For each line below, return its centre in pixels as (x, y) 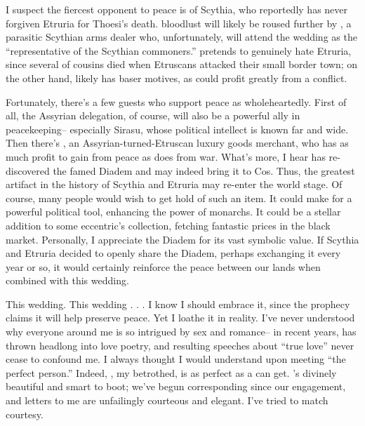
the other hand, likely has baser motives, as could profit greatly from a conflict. (177, 78)
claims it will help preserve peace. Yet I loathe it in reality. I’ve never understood (180, 318)
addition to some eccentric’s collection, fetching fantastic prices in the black (168, 225)
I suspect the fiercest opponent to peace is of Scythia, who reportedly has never (177, 9)
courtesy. (25, 414)
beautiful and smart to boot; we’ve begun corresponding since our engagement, (176, 386)
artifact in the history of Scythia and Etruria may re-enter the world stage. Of (174, 184)
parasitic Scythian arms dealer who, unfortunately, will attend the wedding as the (181, 37)
